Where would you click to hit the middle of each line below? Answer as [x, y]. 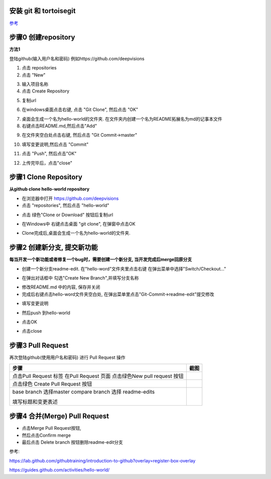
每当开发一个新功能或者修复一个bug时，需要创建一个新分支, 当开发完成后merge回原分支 [101, 259]
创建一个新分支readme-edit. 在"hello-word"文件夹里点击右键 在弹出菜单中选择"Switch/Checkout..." [124, 268]
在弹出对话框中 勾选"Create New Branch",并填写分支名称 [80, 278]
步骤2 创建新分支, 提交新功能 [53, 248]
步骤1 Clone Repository [46, 177]
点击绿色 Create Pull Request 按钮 [52, 384]
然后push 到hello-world [46, 313]
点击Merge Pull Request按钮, [51, 428]
